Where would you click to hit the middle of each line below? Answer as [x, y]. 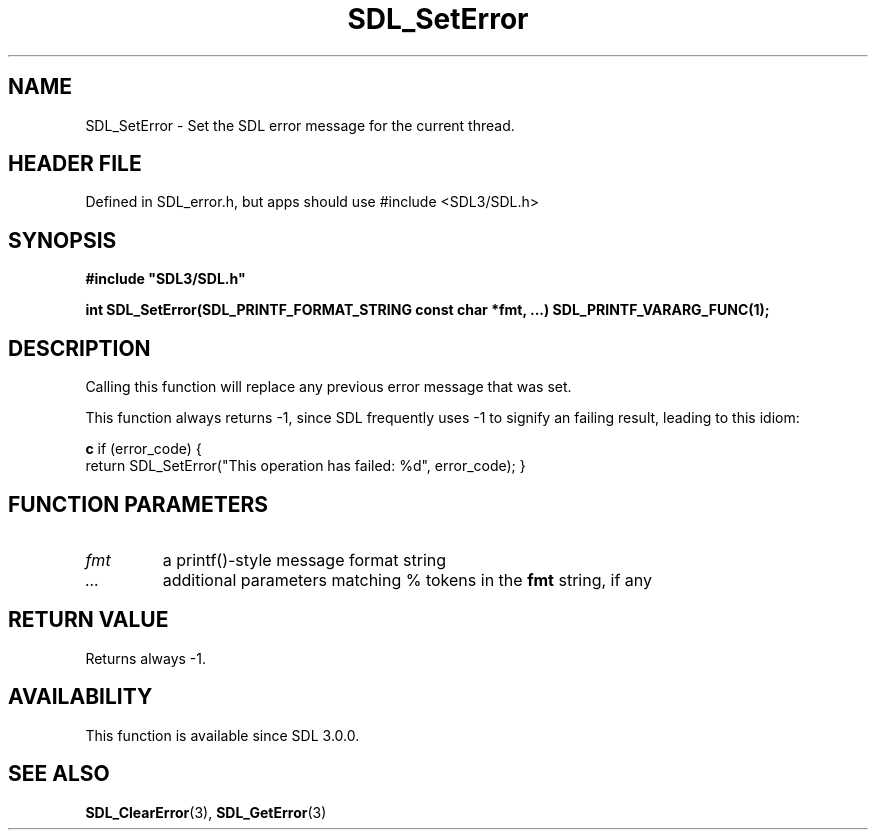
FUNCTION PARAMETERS [138, 504]
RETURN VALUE [88, 620]
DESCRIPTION [79, 348]
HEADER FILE [75, 164]
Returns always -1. [146, 658]
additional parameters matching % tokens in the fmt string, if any [407, 579]
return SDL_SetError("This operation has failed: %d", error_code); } [305, 466]
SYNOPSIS [62, 240]
